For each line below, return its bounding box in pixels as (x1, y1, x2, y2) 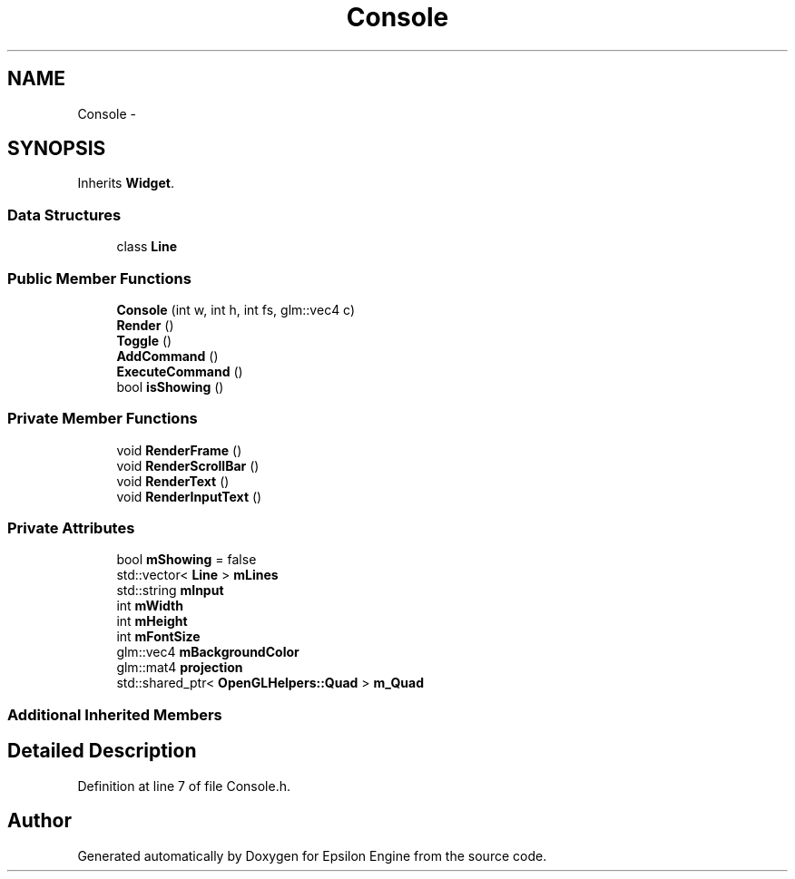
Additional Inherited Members (7, 705, 222, 724)
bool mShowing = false (116, 552, 257, 568)
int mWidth (116, 598, 183, 614)
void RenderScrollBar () (116, 457, 260, 474)
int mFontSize (116, 629, 201, 645)
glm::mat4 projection (116, 659, 243, 676)
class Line (116, 239, 178, 255)
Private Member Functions (7, 409, 198, 428)
